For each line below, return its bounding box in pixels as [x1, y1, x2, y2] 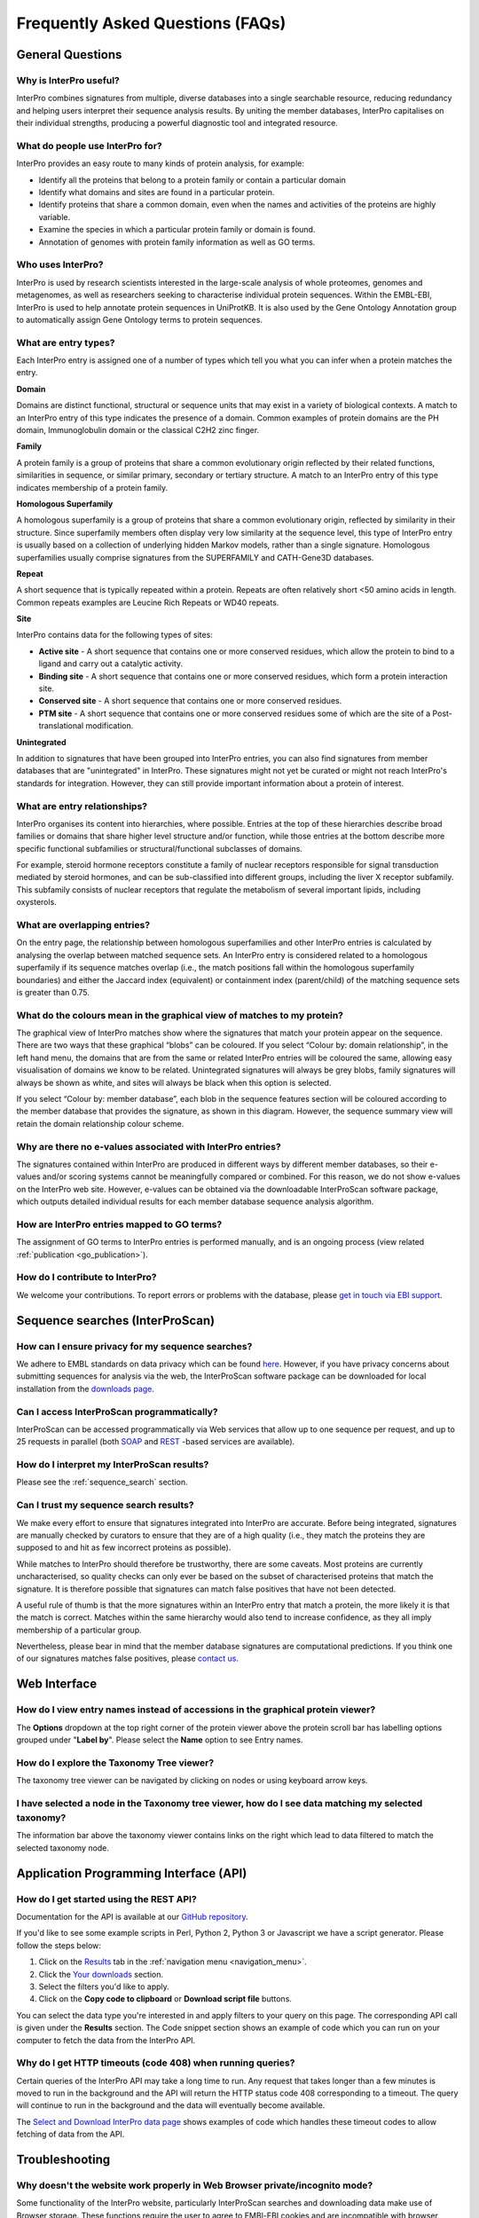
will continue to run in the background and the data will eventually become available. [16, 2100, 326, 2111]
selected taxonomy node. [16, 1842, 110, 1853]
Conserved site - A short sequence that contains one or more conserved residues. [38, 696, 342, 706]
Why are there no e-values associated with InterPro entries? [16, 1140, 281, 1152]
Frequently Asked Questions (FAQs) [16, 13, 287, 33]
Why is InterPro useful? [16, 74, 120, 86]
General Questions [16, 47, 122, 62]
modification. [85, 720, 134, 731]
